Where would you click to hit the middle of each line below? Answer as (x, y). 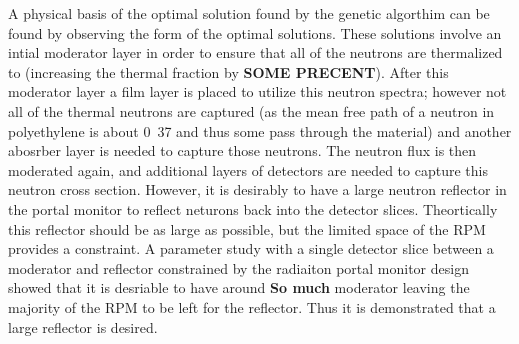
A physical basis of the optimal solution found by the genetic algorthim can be (249, 13)
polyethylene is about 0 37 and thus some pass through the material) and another (260, 130)
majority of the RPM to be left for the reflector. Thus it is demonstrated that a (252, 306)
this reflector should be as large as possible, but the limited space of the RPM (247, 228)
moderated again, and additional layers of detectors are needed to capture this (248, 169)
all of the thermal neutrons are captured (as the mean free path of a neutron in (251, 110)
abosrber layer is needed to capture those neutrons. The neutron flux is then (242, 150)
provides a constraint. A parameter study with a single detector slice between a (251, 248)
